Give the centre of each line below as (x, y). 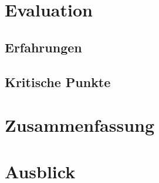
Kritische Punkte (58, 81)
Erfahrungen (43, 47)
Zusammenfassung (80, 125)
